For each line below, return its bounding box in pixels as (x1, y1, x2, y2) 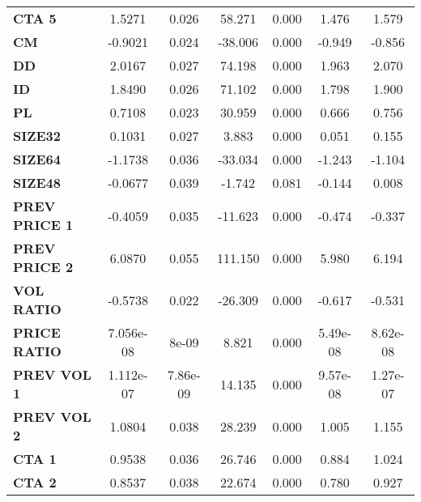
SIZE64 (13, 150, 61, 168)
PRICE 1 (13, 215, 74, 234)
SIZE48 (13, 173, 61, 192)
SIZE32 (13, 126, 61, 145)
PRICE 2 (13, 257, 74, 276)
